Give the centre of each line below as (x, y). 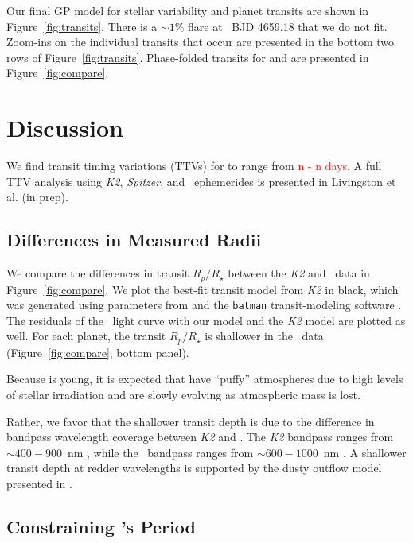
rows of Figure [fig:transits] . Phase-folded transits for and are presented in (188, 57)
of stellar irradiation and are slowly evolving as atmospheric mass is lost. (183, 395)
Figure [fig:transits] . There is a (82, 26)
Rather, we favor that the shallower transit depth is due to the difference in (191, 421)
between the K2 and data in (299, 273)
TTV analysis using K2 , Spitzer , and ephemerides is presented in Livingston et (201, 181)
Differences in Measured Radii (134, 240)
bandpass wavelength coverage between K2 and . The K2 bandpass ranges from (200, 437)
